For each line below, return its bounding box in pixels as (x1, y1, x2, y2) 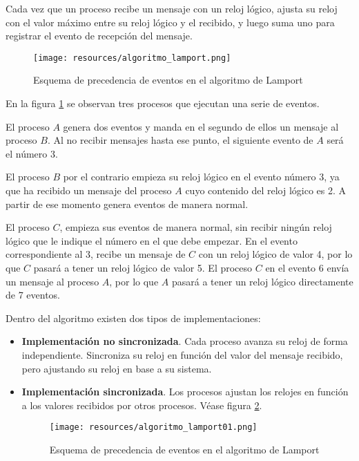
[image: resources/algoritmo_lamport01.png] (49, 422, 258, 433)
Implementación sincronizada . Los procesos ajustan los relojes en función (21, 384, 349, 399)
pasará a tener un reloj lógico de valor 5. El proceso (33, 260, 253, 274)
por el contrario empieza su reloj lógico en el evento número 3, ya (63, 169, 340, 184)
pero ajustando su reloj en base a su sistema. (21, 361, 212, 375)
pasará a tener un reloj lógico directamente (171, 274, 353, 288)
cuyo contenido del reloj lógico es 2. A (185, 183, 347, 197)
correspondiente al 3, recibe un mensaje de (6, 247, 186, 261)
